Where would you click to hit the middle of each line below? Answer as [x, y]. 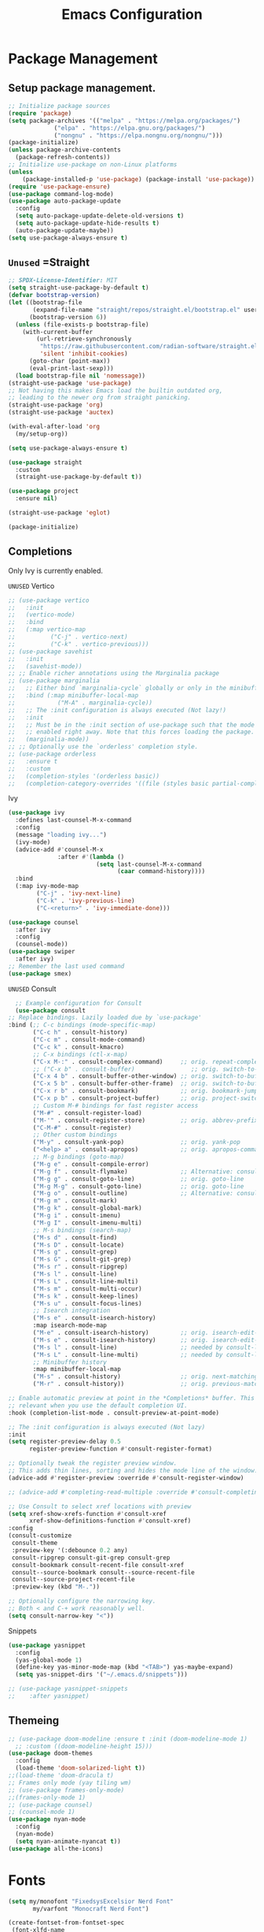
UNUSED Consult [32, 988]
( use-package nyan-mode [47, 1819]
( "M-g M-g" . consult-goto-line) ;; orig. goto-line [138, 1186]
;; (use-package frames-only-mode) [66, 1790]
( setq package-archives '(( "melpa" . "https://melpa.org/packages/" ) [125, 121]
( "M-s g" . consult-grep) [75, 1252]
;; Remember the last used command [66, 966]
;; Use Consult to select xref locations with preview [100, 1507]
